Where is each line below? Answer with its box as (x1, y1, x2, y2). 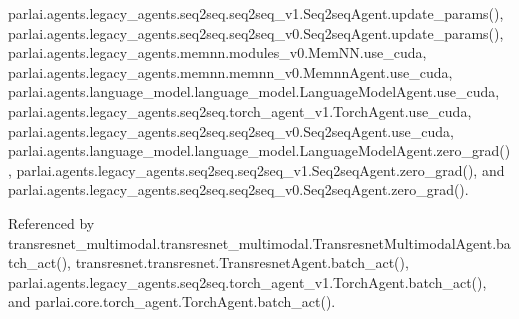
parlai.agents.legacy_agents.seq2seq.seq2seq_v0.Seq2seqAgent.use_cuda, (8, 120, 454, 141)
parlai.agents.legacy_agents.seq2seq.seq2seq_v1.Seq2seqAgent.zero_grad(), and (16, 159, 505, 180)
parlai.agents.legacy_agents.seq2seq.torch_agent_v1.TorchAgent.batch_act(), (8, 271, 487, 292)
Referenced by (8, 212, 95, 233)
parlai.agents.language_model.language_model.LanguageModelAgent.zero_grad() (8, 140, 511, 161)
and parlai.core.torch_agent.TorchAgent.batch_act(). (8, 291, 336, 312)
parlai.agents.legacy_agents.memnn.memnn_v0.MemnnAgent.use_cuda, (8, 61, 453, 82)
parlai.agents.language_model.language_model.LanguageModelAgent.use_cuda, (8, 81, 500, 102)
